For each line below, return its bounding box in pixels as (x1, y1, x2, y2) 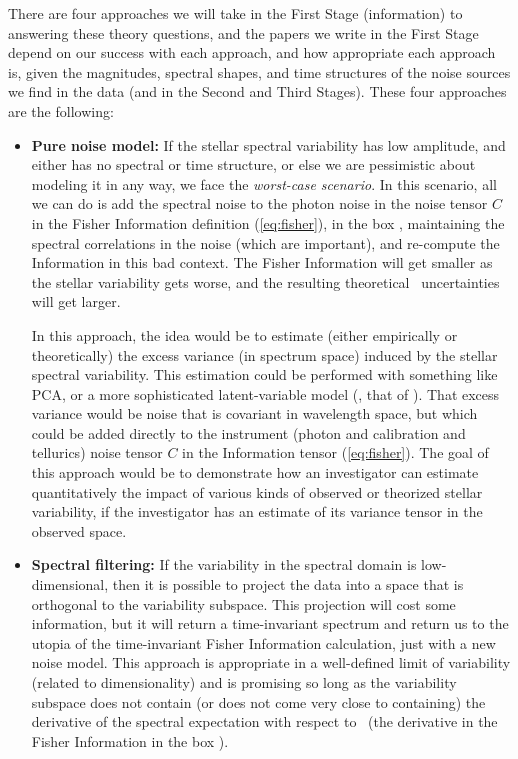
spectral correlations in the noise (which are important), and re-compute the (31, 232, 500, 253)
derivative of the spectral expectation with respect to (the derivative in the (31, 711, 498, 732)
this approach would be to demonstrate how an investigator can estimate (31, 462, 479, 483)
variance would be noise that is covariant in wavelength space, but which (31, 403, 478, 424)
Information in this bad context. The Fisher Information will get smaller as (31, 252, 493, 273)
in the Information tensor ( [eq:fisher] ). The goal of (182, 442, 489, 463)
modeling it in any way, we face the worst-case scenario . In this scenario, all (31, 173, 497, 194)
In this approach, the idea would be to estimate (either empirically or (31, 324, 458, 345)
